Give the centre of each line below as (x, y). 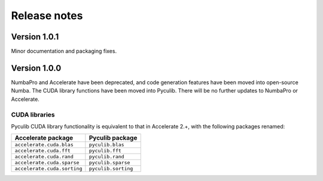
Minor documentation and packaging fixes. (64, 51)
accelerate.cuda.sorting (48, 169)
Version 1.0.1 (35, 37)
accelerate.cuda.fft (43, 151)
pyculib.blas (107, 145)
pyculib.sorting (111, 169)
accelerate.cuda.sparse (47, 163)
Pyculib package (113, 138)
